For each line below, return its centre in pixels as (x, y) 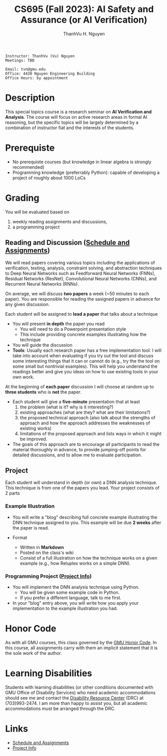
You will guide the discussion (42, 345)
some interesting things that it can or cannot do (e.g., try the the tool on (86, 361)
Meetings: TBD (20, 60)
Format (20, 538)
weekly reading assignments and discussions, (60, 221)
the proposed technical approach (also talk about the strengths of (88, 417)
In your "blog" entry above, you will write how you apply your (75, 603)
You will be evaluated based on (37, 212)
